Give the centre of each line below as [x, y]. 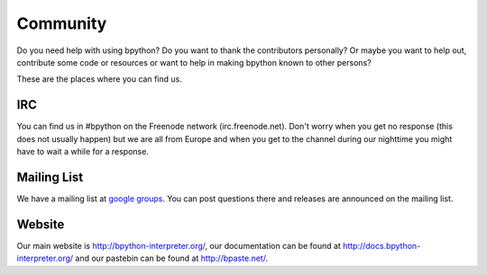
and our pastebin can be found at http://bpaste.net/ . [172, 258]
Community [62, 23]
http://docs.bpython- [382, 245]
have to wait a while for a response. [83, 152]
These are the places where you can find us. [99, 79]
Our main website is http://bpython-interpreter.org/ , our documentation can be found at [179, 245]
